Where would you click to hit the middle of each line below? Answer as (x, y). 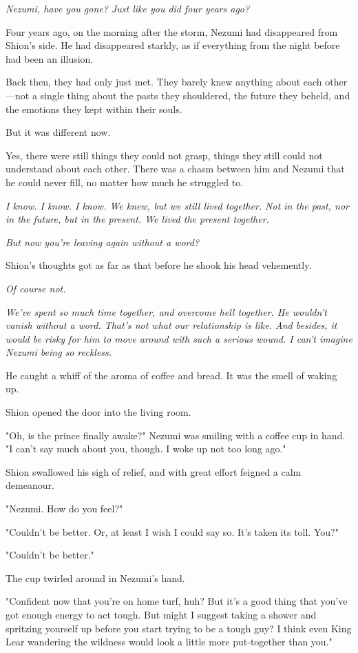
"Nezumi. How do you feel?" (64, 509)
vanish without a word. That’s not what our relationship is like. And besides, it (171, 325)
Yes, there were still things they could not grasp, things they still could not (164, 155)
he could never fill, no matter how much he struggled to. (125, 182)
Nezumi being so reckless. (59, 352)
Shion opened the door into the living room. (98, 412)
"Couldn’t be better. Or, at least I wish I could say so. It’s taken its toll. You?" (172, 531)
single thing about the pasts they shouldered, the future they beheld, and (195, 95)
